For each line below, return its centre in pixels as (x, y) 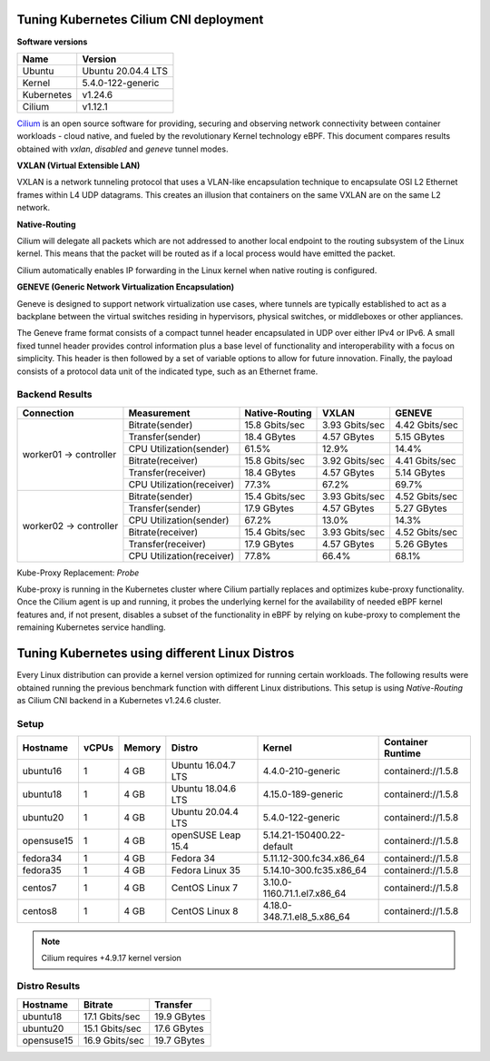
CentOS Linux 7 (204, 888)
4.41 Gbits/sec (426, 460)
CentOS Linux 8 (205, 911)
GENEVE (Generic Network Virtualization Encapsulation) (126, 287)
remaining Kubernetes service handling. (92, 627)
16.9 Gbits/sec (114, 1040)
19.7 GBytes (180, 1040)
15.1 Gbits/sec (113, 1028)
